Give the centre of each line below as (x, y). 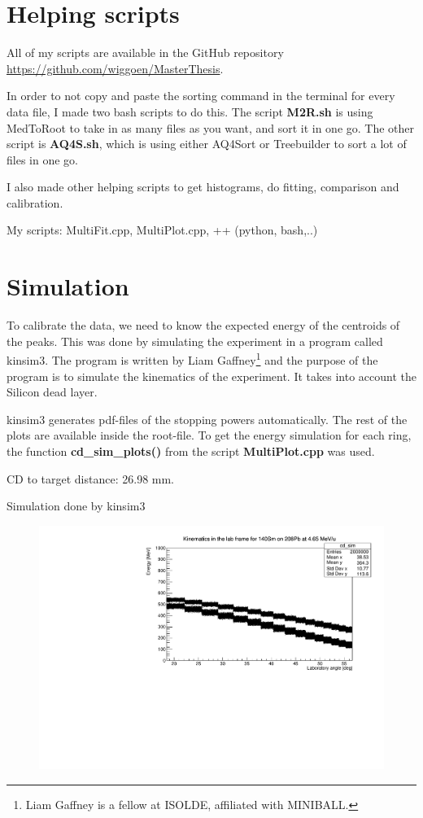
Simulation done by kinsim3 (76, 506)
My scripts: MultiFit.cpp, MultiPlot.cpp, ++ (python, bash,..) (162, 230)
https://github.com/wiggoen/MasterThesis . (115, 68)
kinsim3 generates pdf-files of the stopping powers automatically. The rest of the (207, 419)
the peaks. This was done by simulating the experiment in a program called (195, 341)
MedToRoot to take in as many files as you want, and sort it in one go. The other (211, 127)
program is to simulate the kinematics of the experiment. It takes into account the (211, 376)
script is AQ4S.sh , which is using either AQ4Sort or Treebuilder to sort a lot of (207, 144)
